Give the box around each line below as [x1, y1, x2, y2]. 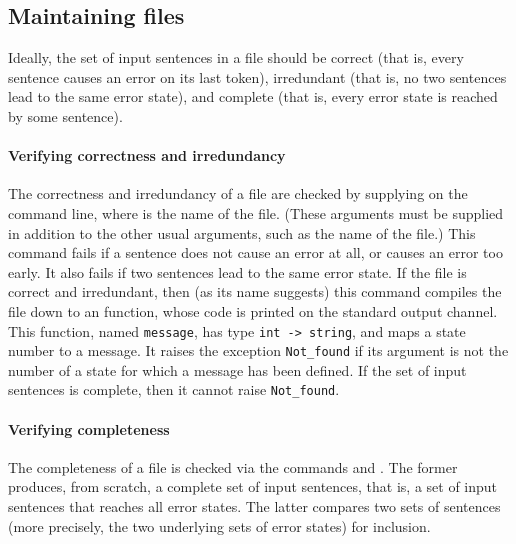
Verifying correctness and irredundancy [8, 145, 286, 166]
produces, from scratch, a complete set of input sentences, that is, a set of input [8, 476, 498, 497]
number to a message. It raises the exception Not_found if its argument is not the [8, 340, 509, 361]
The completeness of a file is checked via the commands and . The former [8, 456, 458, 477]
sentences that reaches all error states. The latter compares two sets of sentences [8, 496, 501, 517]
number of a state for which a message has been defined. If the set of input [8, 359, 467, 380]
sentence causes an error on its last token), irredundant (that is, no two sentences [8, 66, 507, 87]
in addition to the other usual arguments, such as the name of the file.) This [8, 222, 476, 243]
